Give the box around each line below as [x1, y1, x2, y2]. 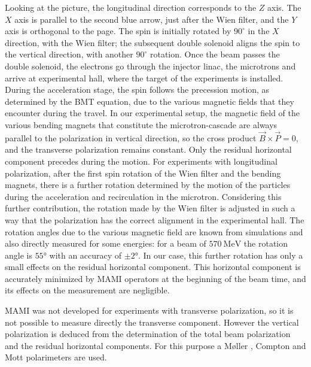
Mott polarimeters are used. [5, 351, 107, 363]
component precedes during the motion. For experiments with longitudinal [5, 154, 278, 167]
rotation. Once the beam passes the [150, 48, 280, 60]
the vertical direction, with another [5, 48, 133, 60]
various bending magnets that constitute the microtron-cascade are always [5, 118, 278, 131]
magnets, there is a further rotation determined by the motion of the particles [5, 178, 291, 191]
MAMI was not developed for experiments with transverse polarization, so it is [5, 304, 294, 317]
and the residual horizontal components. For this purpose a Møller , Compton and [5, 339, 306, 351]
